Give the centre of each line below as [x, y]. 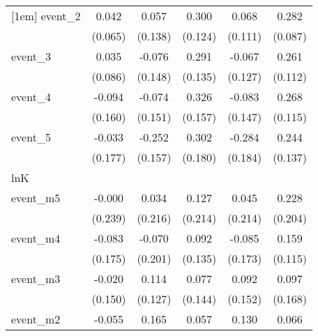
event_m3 [36, 278]
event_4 [31, 97]
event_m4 [36, 238]
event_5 [31, 137]
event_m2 [36, 319]
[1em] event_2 [46, 16]
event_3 [31, 56]
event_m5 [36, 198]
